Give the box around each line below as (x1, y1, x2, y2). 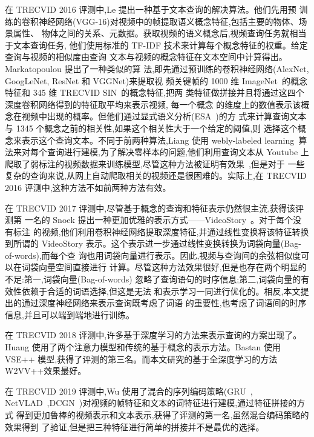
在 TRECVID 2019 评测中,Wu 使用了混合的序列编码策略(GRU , (5, 384, 253, 397)
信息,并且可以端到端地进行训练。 (5, 308, 134, 321)
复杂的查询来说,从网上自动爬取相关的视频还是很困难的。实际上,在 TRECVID (5, 169, 307, 182)
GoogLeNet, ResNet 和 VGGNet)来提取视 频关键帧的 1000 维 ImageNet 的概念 (5, 74, 308, 87)
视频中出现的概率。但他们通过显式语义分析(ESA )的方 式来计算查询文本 (21, 110, 307, 122)
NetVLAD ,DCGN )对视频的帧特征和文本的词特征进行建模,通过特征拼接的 (5, 396, 297, 409)
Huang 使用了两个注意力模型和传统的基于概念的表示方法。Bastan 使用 (5, 341, 281, 353)
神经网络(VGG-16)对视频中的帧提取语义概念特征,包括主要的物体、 (38, 15, 299, 27)
